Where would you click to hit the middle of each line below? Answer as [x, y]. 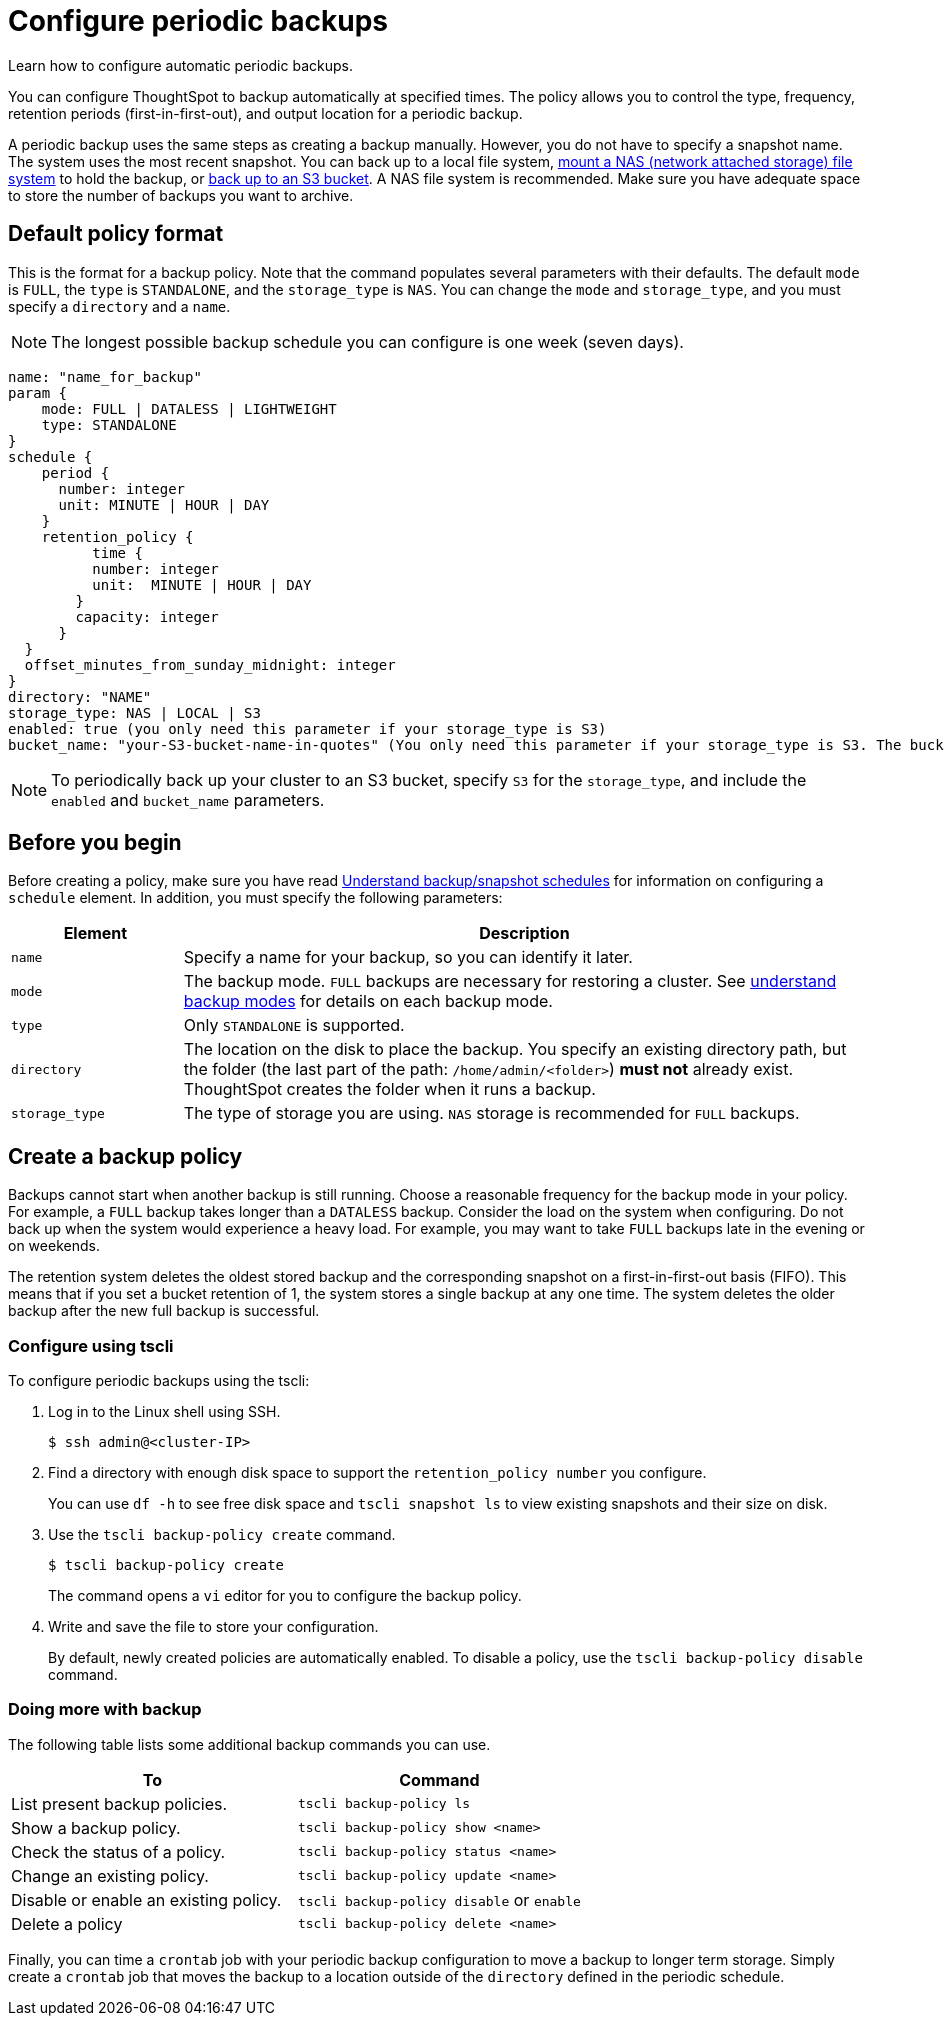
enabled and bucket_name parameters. [188, 799]
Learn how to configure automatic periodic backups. [180, 65]
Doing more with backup [105, 1709]
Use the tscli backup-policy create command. [222, 1535]
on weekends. [54, 1246]
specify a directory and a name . [119, 306]
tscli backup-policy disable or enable [439, 1899]
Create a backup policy [125, 1156]
